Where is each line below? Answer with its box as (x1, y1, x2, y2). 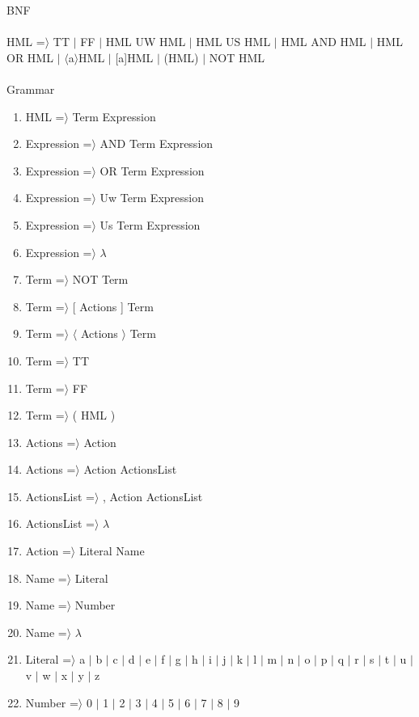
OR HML (6, 49, 53, 65)
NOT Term (72, 271, 129, 288)
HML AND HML (281, 33, 366, 50)
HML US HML (196, 33, 271, 50)
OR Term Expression (99, 162, 205, 179)
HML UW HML (105, 33, 186, 50)
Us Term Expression (99, 216, 201, 233)
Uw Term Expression (99, 189, 204, 206)
